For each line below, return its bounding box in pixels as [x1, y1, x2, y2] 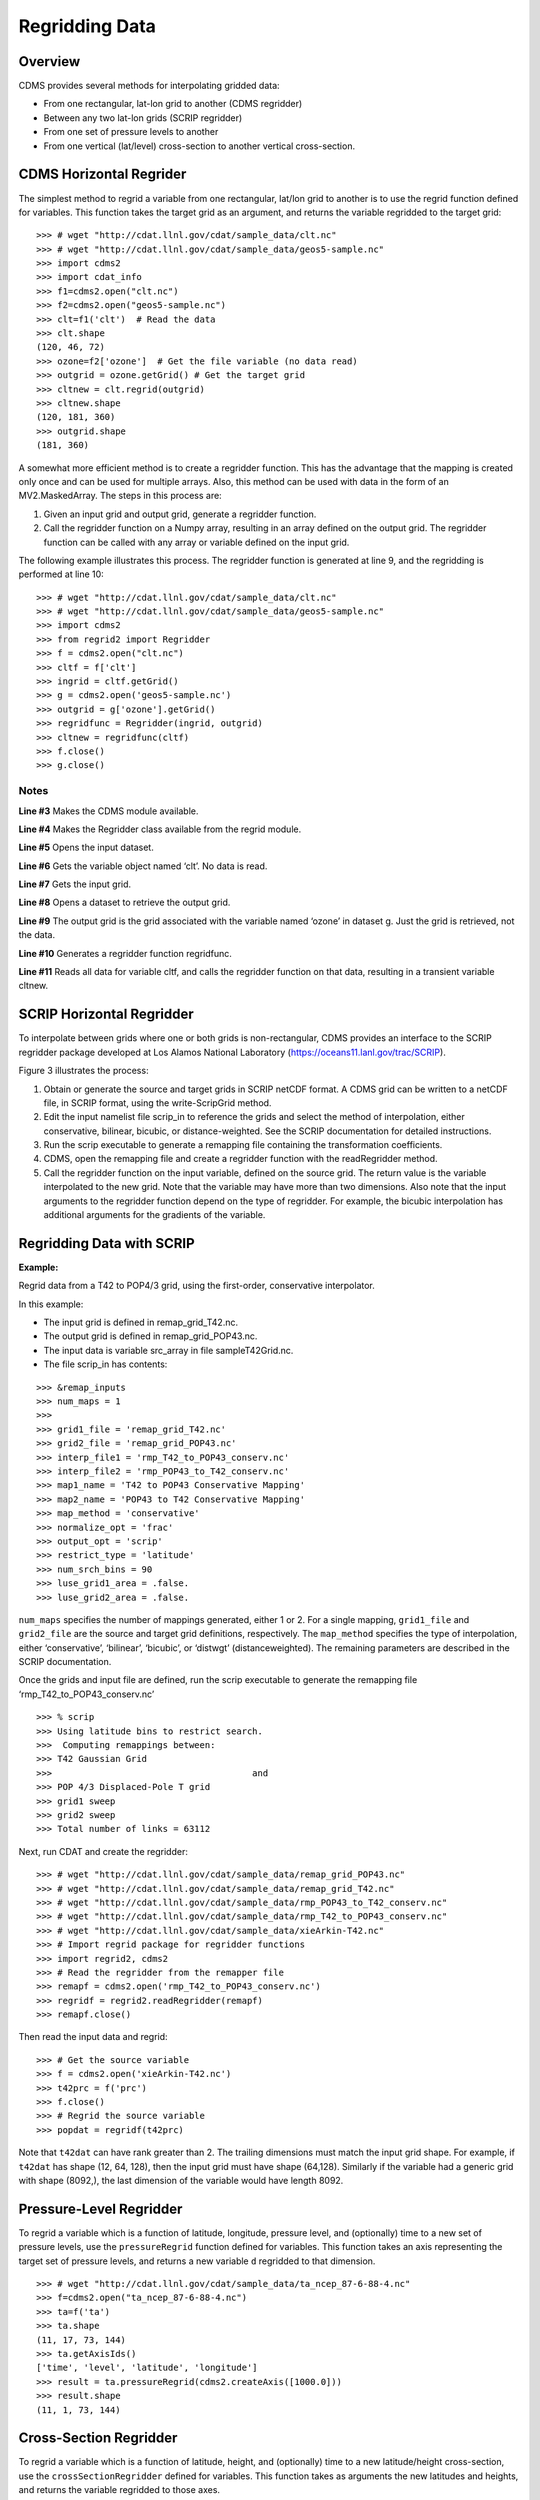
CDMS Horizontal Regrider [18, 166, 187, 183]
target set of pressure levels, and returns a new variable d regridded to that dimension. [18, 2255, 376, 2267]
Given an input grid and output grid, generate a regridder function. [43, 508, 317, 520]
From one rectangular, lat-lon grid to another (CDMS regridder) [43, 98, 303, 110]
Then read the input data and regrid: [18, 2031, 169, 2043]
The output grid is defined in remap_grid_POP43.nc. [43, 1330, 258, 1342]
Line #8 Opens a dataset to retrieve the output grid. [18, 896, 231, 909]
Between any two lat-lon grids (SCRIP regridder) [43, 111, 243, 124]
